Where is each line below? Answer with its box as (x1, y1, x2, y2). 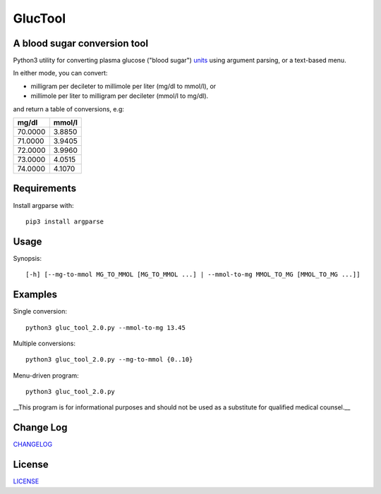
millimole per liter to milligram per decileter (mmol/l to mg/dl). (30, 92, 209, 100)
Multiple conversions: (13, 339, 75, 347)
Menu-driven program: (13, 371, 79, 380)
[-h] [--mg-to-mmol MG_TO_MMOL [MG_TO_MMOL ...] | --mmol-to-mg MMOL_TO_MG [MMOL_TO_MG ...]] (25, 271, 361, 278)
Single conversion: (13, 307, 67, 316)
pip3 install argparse (25, 217, 104, 226)
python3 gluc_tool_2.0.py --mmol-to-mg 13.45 (25, 323, 186, 331)
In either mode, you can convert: (13, 69, 108, 78)
